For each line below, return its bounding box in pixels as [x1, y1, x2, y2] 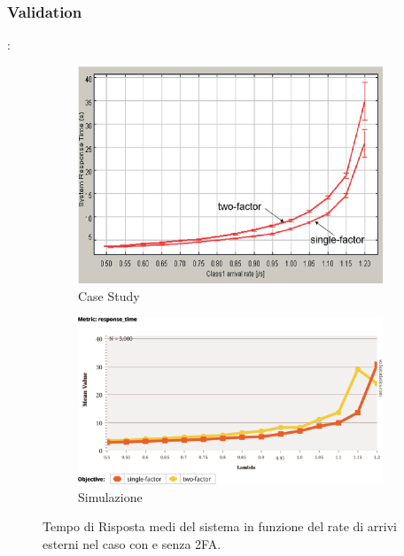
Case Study [78, 286, 140, 305]
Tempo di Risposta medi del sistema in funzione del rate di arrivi [43, 517, 398, 536]
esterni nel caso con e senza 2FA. [43, 534, 221, 552]
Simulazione [78, 487, 143, 506]
